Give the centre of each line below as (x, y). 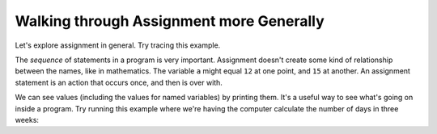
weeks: (27, 119)
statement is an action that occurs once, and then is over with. (119, 82)
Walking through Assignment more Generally (170, 21)
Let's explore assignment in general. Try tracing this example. (118, 45)
